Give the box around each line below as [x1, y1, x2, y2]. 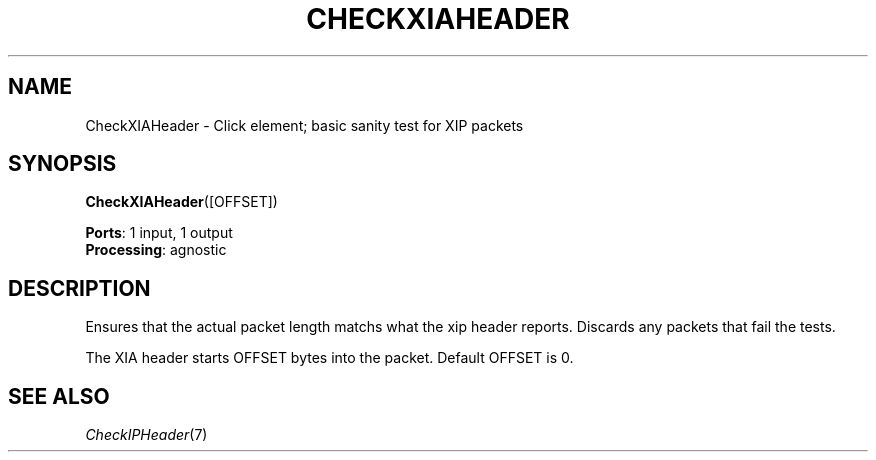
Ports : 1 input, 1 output [85, 224, 233, 242]
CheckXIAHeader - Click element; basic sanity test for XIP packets [85, 116, 524, 134]
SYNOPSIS [8, 151, 117, 177]
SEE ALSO [8, 383, 110, 409]
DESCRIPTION [8, 275, 151, 301]
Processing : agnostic [85, 241, 227, 259]
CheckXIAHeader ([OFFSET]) [85, 193, 278, 211]
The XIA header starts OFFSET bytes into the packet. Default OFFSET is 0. [85, 349, 574, 367]
